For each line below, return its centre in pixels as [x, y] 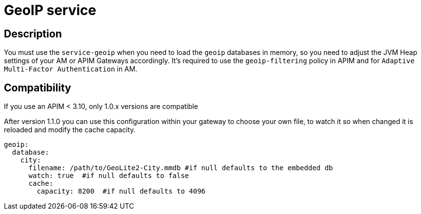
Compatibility [38, 88]
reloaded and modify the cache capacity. [70, 130]
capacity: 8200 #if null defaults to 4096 [121, 191]
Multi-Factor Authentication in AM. [71, 69]
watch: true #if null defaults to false [109, 176]
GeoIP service [50, 10]
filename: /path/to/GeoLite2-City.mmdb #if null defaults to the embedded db [181, 168]
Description [33, 34]
